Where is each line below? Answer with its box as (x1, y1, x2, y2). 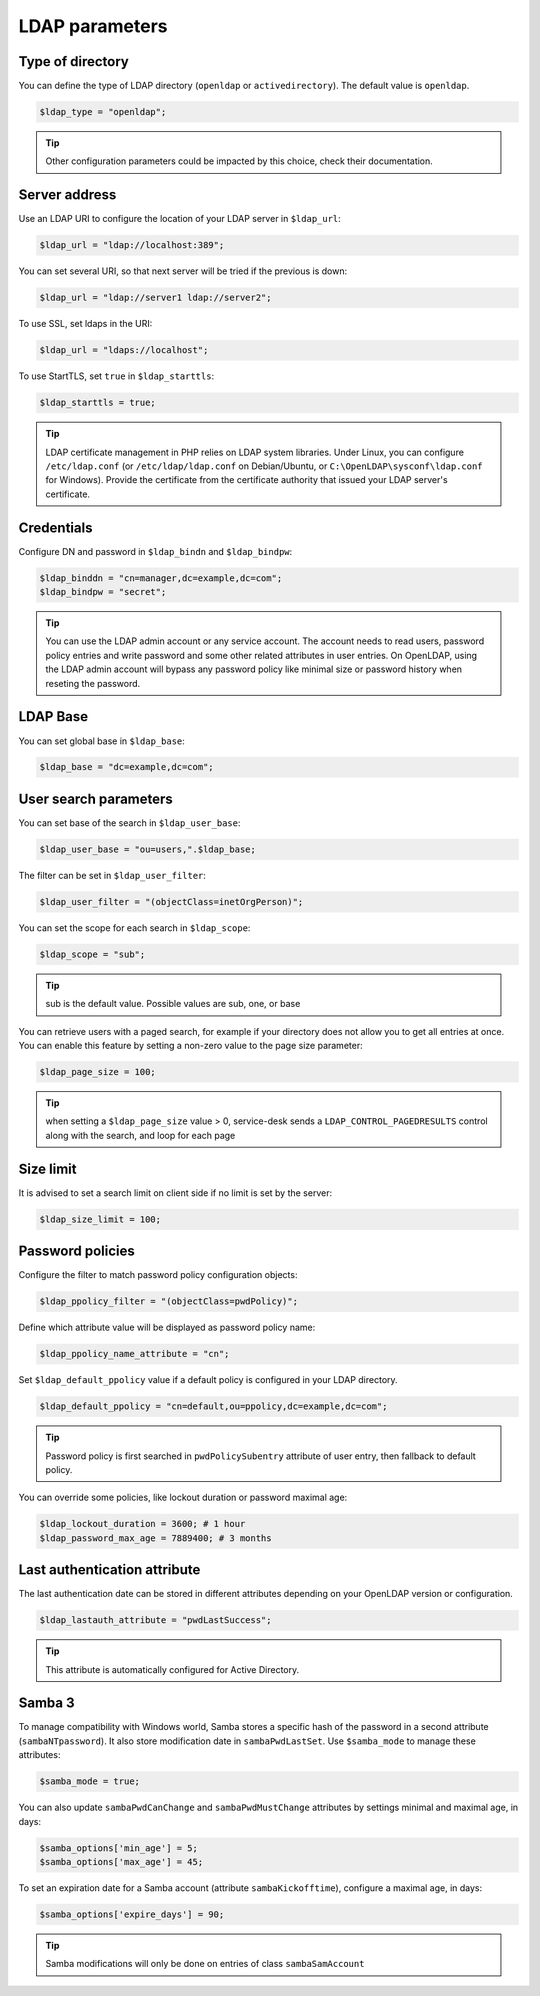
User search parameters (18, 790, 174, 807)
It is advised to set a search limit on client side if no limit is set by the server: (18, 1186, 333, 1199)
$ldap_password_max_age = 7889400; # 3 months (39, 1532, 272, 1544)
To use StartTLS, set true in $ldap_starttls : (18, 370, 215, 382)
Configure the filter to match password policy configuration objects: (18, 1269, 298, 1281)
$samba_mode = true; (39, 1776, 140, 1787)
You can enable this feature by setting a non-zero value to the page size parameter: (18, 1040, 364, 1052)
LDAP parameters (18, 15, 168, 37)
